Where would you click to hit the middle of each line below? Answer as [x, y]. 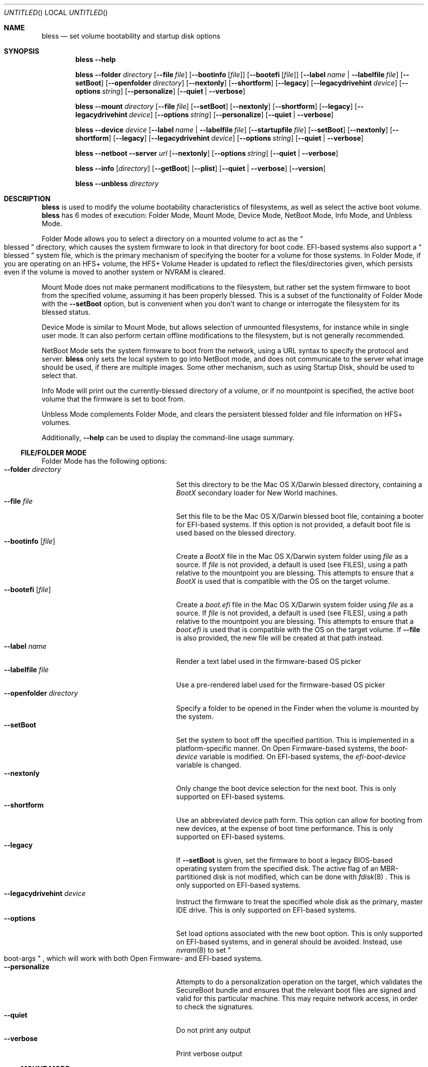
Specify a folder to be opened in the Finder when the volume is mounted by [298, 708]
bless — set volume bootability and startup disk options [131, 36]
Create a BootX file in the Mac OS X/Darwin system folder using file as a [292, 556]
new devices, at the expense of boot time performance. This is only [285, 828]
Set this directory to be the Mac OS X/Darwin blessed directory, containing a [299, 484]
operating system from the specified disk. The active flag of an [277, 868]
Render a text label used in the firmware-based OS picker [268, 661]
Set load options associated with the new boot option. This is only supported [300, 933]
